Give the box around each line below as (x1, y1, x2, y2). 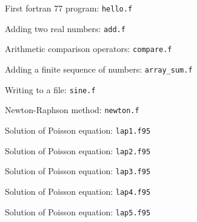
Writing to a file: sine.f (5, 83, 96, 96)
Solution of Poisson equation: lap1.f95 (5, 123, 151, 136)
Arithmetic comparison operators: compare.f (5, 42, 172, 55)
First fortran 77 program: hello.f (5, 2, 133, 14)
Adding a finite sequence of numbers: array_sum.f (5, 62, 193, 75)
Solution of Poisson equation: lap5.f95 (5, 205, 151, 218)
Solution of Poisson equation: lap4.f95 (5, 184, 151, 197)
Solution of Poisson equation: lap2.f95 (5, 144, 151, 157)
